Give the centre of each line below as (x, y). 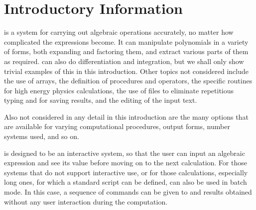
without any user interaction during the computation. (86, 201)
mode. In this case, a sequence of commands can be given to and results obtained (128, 192)
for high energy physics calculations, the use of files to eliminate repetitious (119, 90)
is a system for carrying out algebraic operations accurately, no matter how (119, 32)
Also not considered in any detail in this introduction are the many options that (126, 116)
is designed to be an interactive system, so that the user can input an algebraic (125, 153)
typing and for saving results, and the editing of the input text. (101, 100)
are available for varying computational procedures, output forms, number (117, 126)
